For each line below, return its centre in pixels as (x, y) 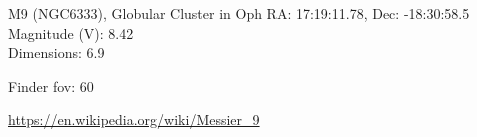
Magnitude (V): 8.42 (71, 32)
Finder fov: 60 (51, 85)
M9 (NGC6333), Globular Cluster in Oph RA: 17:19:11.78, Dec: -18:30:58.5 (239, 13)
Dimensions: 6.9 (56, 52)
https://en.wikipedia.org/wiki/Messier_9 (134, 119)
